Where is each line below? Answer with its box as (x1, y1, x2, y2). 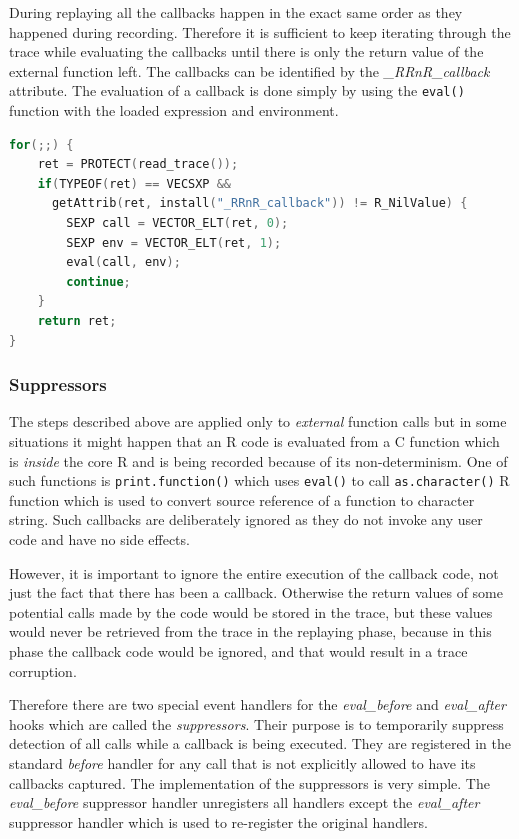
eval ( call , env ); (66, 255, 181, 270)
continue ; (66, 274, 131, 289)
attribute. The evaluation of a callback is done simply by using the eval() (9, 80, 465, 101)
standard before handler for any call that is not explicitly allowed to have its (9, 752, 476, 773)
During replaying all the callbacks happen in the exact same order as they (9, 2, 463, 22)
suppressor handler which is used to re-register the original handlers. (9, 811, 428, 832)
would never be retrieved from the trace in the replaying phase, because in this (9, 621, 492, 642)
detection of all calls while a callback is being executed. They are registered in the (9, 733, 511, 754)
